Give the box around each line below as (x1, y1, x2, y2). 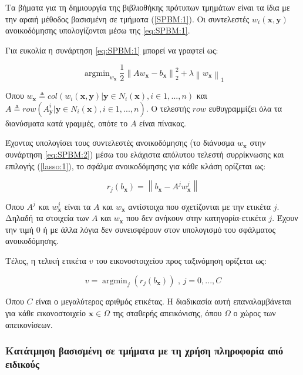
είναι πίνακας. (139, 116, 186, 129)
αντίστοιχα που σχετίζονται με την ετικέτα (128, 200, 271, 212)
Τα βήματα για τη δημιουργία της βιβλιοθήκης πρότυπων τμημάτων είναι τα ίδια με (5, 1, 290, 13)
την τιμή (5, 223, 34, 235)
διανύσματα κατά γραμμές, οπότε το (5, 116, 128, 129)
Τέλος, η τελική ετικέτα (5, 255, 86, 266)
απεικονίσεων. (5, 318, 53, 330)
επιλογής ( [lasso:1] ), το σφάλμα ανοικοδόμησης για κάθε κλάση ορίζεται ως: (5, 159, 266, 172)
